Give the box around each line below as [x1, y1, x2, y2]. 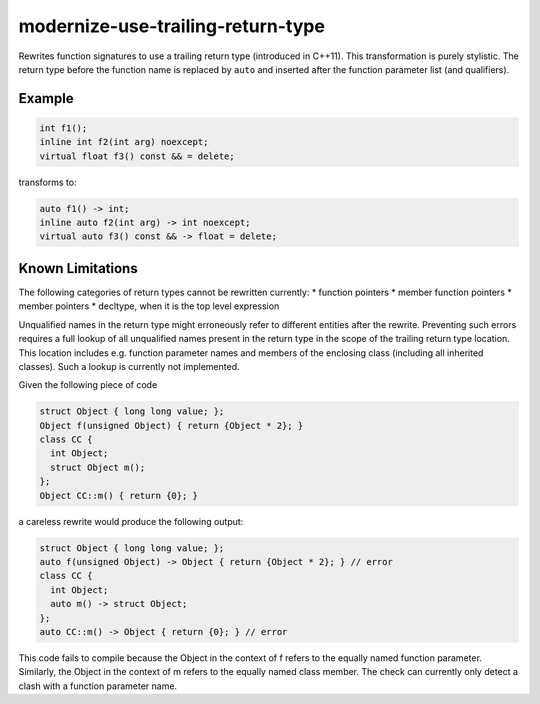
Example [18, 90, 74, 107]
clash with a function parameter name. [18, 680, 178, 692]
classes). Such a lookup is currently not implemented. [18, 360, 240, 372]
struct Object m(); [50, 461, 146, 473]
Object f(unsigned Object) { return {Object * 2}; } [39, 420, 304, 431]
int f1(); [39, 122, 88, 134]
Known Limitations [18, 260, 139, 277]
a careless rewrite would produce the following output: [18, 515, 244, 527]
